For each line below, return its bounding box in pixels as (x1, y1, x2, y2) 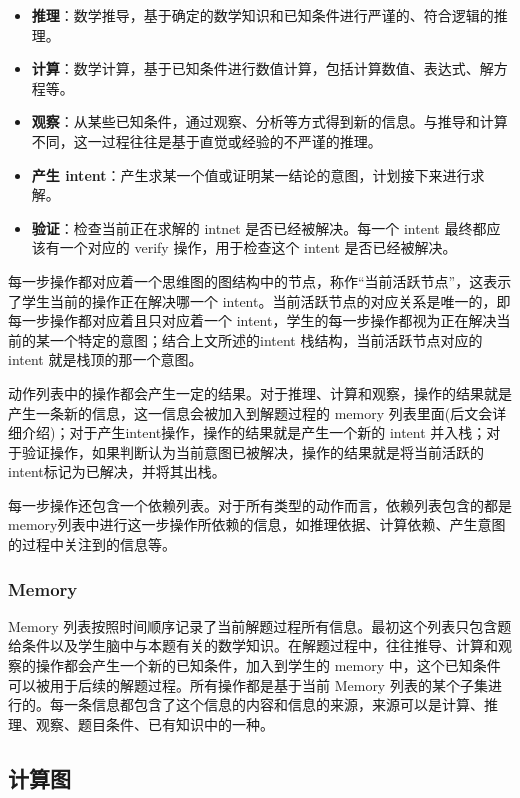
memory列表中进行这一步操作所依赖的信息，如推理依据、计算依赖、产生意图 (8, 514, 506, 535)
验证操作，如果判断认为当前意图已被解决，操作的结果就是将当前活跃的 (21, 441, 484, 462)
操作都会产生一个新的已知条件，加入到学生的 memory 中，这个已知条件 (35, 655, 501, 676)
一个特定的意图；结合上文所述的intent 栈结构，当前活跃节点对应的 (49, 329, 483, 350)
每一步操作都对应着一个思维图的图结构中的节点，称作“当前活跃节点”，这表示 (8, 270, 512, 291)
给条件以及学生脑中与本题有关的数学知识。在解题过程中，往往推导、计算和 (8, 635, 498, 656)
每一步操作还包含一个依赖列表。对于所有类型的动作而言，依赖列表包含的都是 (8, 494, 512, 515)
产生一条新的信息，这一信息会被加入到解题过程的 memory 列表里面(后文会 (8, 402, 493, 423)
